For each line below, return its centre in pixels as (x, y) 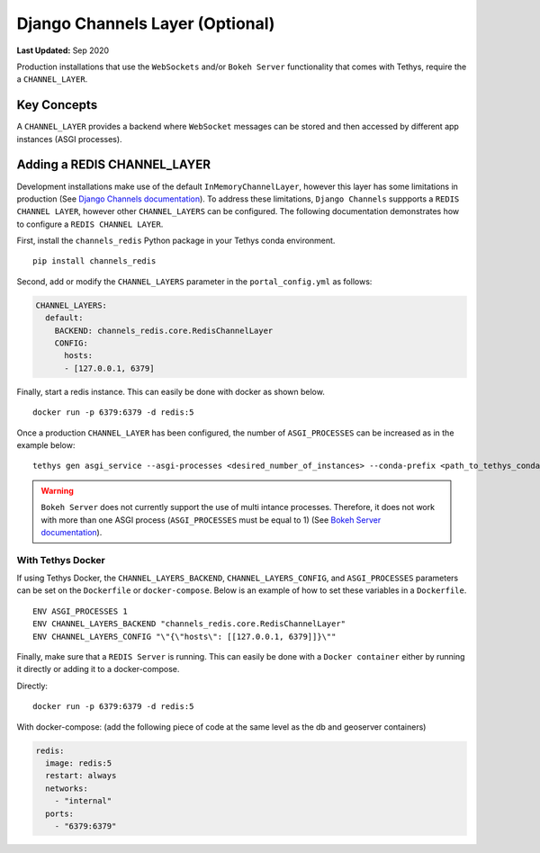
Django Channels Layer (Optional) (146, 23)
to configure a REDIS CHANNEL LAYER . (90, 224)
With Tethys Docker (61, 560)
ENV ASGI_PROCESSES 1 (80, 611)
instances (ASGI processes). (69, 139)
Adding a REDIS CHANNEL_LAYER (114, 165)
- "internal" (83, 801)
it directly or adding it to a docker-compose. (98, 669)
